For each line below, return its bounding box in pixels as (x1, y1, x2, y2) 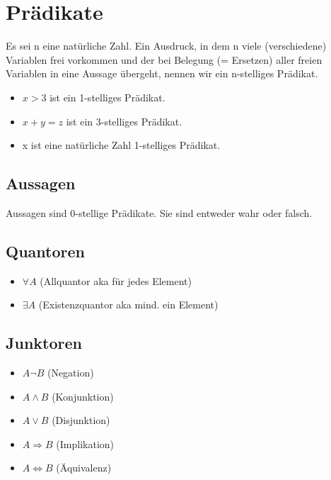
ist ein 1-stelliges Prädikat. (50, 89, 165, 104)
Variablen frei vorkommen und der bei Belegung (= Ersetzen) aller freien (6, 52, 323, 67)
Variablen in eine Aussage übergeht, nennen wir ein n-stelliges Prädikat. (6, 66, 318, 81)
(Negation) (47, 365, 94, 380)
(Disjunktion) (52, 413, 110, 428)
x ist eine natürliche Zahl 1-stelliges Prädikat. (22, 138, 221, 152)
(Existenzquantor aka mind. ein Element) (38, 297, 219, 312)
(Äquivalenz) (56, 460, 112, 475)
